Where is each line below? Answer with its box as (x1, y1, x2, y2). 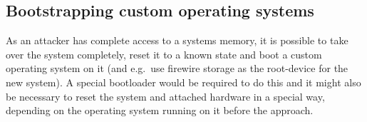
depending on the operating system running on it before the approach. (6, 103, 314, 118)
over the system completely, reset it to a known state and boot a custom (6, 46, 322, 61)
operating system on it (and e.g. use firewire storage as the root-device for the (6, 61, 348, 76)
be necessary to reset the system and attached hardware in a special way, (6, 88, 325, 103)
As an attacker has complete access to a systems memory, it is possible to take (6, 33, 348, 48)
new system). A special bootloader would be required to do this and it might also (6, 74, 361, 89)
